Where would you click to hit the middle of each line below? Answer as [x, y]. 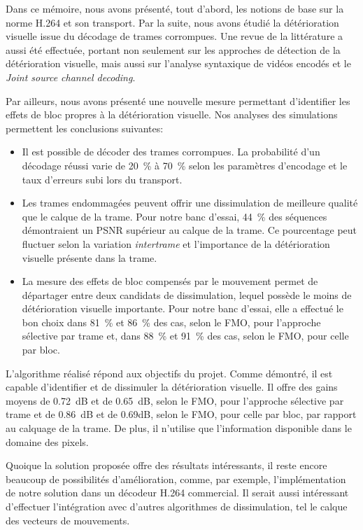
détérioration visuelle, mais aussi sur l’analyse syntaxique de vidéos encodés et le [178, 63]
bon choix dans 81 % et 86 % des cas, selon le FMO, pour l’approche [171, 322]
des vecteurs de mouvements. [68, 520]
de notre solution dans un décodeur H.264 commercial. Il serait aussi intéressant [177, 493]
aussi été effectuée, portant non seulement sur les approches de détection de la [173, 49]
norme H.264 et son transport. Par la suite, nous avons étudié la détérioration [172, 22]
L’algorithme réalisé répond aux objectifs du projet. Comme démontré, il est [169, 373]
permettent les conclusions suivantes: [85, 128]
